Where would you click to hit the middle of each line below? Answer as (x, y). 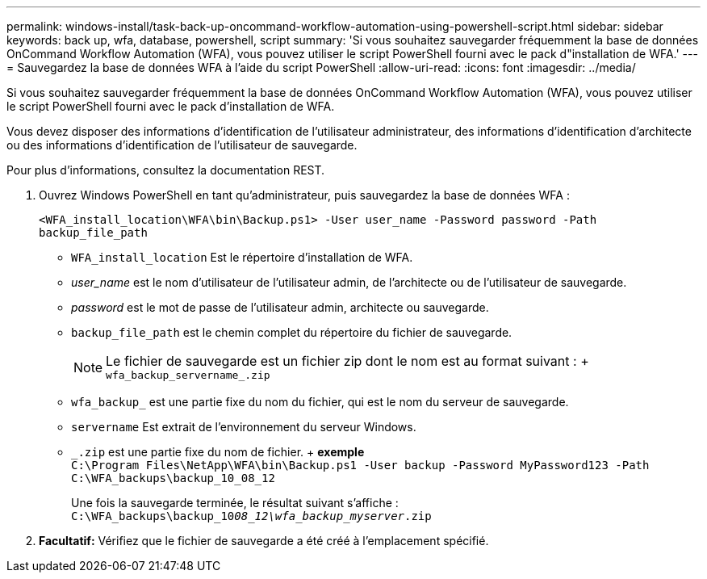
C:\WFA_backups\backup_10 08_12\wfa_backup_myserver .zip (251, 516)
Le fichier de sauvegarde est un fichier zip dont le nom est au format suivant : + (347, 361)
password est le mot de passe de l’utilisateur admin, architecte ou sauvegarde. (280, 307)
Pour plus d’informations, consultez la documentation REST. (166, 170)
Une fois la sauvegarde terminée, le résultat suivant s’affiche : (235, 503)
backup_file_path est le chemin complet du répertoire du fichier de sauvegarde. (292, 332)
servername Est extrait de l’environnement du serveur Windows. (244, 427)
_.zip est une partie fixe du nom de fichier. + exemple (218, 452)
